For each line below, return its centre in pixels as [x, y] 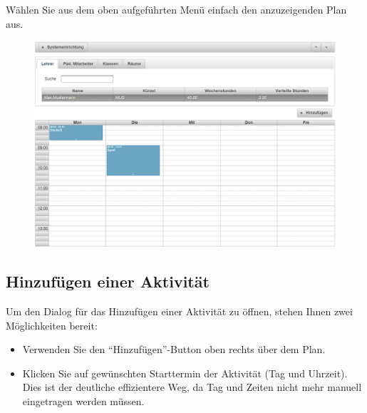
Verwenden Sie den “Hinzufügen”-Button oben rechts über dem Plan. [174, 349]
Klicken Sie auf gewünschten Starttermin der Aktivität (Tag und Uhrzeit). [185, 373]
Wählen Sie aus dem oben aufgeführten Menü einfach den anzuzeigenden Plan [176, 9]
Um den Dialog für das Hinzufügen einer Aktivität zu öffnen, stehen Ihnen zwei [179, 311]
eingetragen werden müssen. [83, 401]
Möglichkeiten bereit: [52, 325]
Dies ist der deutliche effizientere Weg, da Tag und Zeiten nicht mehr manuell [192, 387]
